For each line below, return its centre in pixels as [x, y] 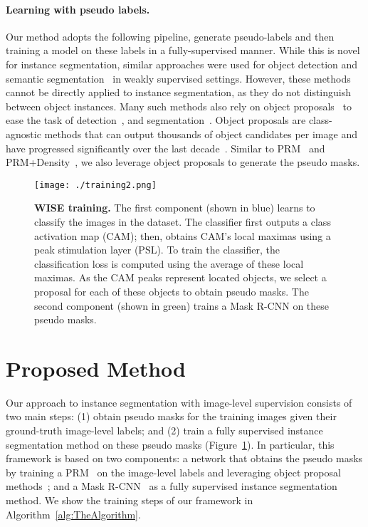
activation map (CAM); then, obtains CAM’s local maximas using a [183, 235]
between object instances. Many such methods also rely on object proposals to [179, 106]
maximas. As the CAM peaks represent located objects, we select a [180, 277]
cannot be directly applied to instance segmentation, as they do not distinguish [179, 92]
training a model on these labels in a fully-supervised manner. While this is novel [183, 50]
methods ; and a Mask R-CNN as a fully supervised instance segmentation [172, 486]
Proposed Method [96, 368]
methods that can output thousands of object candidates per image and [201, 134]
